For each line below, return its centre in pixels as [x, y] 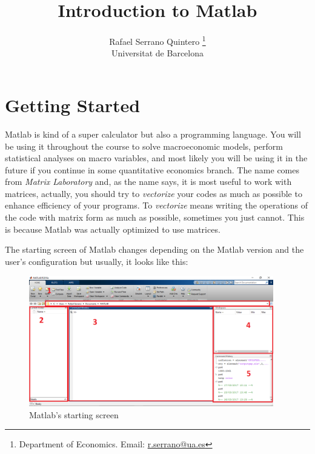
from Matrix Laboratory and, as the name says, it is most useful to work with [148, 182]
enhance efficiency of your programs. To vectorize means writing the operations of [157, 205]
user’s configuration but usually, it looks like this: [97, 261]
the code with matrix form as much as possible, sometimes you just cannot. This [155, 217]
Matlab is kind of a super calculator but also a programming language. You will [153, 134]
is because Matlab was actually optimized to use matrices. [113, 229]
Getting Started [73, 105]
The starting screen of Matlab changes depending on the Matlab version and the [154, 249]
